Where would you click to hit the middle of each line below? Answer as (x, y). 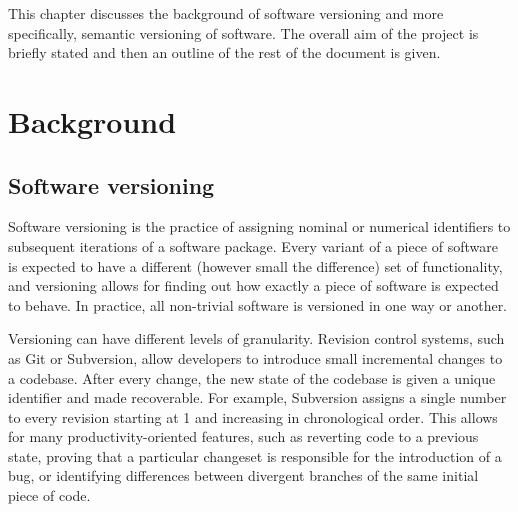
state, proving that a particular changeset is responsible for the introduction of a (255, 455)
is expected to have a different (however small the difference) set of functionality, (255, 265)
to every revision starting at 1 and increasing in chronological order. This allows (253, 416)
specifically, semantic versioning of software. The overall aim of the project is (243, 32)
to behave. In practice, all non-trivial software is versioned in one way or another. (258, 304)
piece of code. (49, 495)
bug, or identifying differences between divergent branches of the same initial (243, 475)
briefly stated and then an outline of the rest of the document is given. (224, 52)
